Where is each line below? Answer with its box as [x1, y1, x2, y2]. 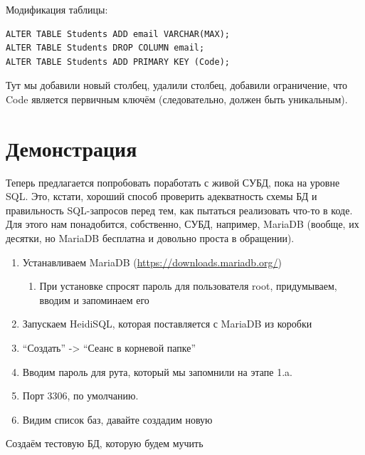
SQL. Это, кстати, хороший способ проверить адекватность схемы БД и [6, 189, 317, 204]
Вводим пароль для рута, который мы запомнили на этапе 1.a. [22, 364, 292, 379]
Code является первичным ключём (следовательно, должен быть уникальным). [6, 91, 348, 106]
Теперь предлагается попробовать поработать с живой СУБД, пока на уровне [6, 174, 340, 189]
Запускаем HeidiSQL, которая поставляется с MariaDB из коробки [22, 316, 312, 331]
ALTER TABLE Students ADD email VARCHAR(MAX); [6, 28, 230, 39]
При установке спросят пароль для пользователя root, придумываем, [39, 278, 337, 293]
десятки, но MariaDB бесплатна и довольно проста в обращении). [6, 231, 295, 246]
